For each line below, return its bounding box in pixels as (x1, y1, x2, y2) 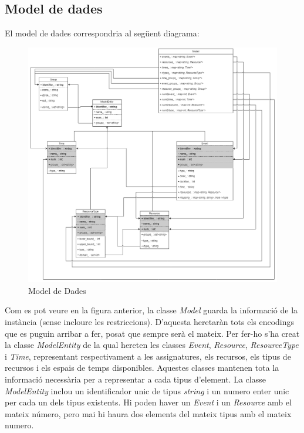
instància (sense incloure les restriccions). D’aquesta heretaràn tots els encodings (5, 315, 295, 327)
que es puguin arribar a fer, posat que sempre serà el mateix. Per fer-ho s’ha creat (5, 327, 300, 339)
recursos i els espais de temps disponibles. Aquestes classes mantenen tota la (5, 361, 279, 374)
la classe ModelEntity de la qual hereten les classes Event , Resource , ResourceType (5, 339, 299, 351)
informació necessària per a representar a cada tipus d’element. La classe (5, 373, 266, 385)
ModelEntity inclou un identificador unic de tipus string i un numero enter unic (5, 384, 289, 397)
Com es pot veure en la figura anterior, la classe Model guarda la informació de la (5, 304, 298, 316)
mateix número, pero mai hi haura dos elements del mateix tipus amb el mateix (5, 407, 292, 420)
